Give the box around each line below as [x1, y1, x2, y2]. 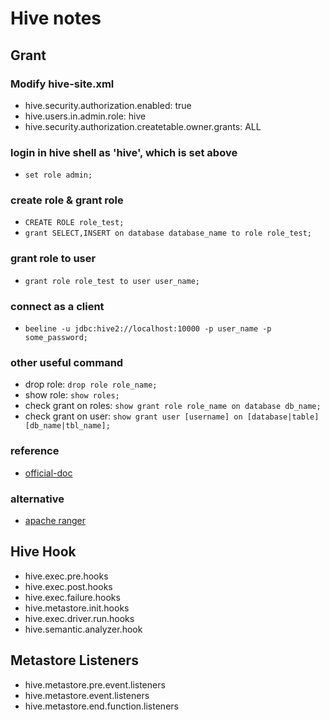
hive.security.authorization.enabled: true [24, 99, 192, 111]
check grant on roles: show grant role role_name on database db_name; [24, 400, 322, 412]
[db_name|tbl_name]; [24, 421, 111, 431]
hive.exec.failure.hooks [24, 591, 121, 603]
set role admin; [24, 170, 93, 181]
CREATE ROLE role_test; [24, 218, 125, 228]
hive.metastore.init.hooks [24, 602, 130, 614]
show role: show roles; [24, 389, 120, 401]
